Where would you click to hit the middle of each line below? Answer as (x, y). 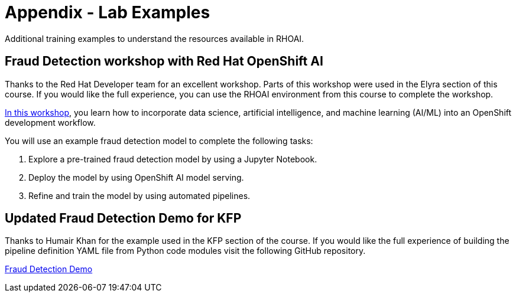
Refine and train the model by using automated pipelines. (139, 195)
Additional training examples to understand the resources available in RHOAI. (155, 38)
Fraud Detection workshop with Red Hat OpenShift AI (164, 61)
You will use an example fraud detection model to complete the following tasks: (159, 141)
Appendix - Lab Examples (108, 12)
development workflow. (50, 122)
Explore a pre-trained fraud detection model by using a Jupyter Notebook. (173, 159)
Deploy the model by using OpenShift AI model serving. (136, 177)
